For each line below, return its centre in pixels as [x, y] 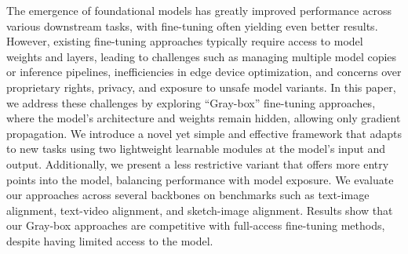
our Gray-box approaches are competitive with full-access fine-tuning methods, [196, 225]
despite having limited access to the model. [110, 240]
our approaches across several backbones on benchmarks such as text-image [188, 195]
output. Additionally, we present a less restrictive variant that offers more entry [198, 163]
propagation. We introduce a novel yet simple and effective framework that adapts [204, 133]
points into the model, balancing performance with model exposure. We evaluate [200, 179]
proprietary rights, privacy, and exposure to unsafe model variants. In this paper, [201, 87]
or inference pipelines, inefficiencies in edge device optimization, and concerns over [204, 72]
